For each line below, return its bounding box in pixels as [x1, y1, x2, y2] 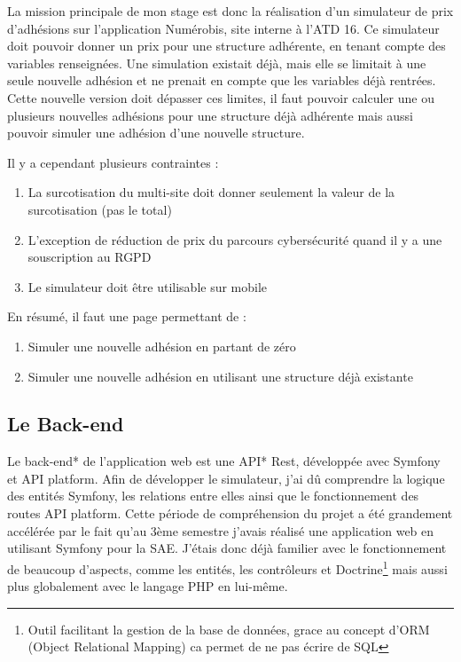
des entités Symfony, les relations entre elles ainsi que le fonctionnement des [7, 486, 419, 505]
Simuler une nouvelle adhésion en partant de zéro [27, 336, 296, 355]
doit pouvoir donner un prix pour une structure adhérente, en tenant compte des [7, 36, 446, 55]
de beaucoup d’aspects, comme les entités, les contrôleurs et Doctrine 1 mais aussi [7, 556, 448, 578]
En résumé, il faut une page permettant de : [7, 307, 246, 326]
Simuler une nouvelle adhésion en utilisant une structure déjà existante [27, 366, 413, 385]
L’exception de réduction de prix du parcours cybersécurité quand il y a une [27, 230, 442, 248]
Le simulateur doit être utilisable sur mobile [27, 277, 268, 296]
